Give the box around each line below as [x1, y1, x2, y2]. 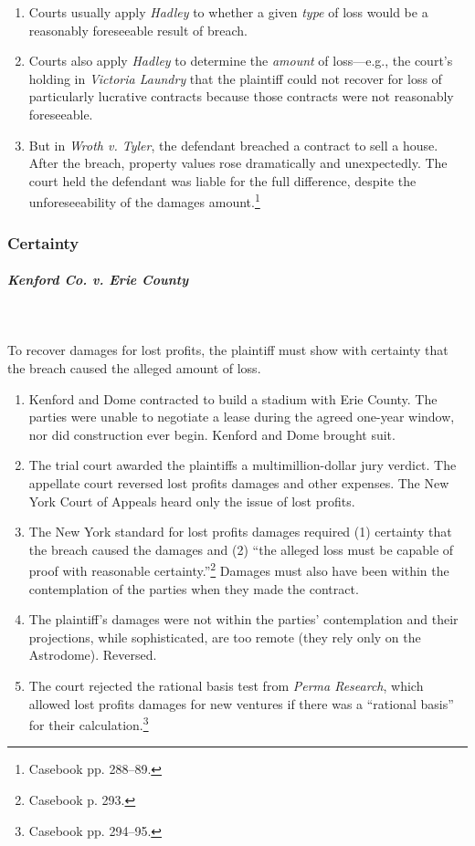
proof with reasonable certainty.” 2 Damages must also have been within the [28, 559, 449, 580]
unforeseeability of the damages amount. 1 [28, 190, 260, 211]
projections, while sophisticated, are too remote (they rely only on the [28, 627, 421, 646]
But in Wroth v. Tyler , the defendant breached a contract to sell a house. [28, 135, 438, 154]
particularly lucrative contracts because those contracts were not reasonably [28, 87, 454, 106]
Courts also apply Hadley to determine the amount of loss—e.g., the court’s [28, 51, 453, 70]
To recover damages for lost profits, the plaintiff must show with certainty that [7, 340, 449, 360]
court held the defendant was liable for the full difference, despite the [28, 171, 417, 190]
